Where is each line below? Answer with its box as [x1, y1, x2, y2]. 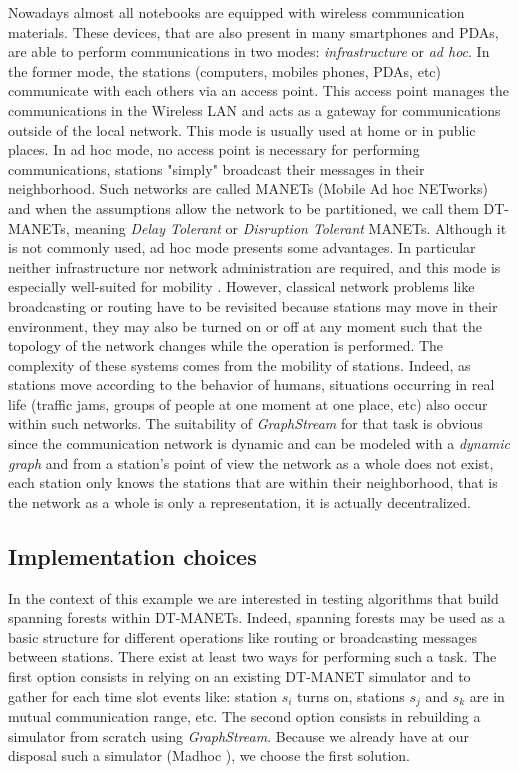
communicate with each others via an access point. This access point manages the [8, 80, 509, 101]
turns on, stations [297, 685, 405, 706]
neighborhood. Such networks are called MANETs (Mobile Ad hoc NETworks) [8, 178, 488, 199]
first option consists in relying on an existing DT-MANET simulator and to [8, 666, 471, 687]
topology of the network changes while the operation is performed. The [8, 335, 444, 356]
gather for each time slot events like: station [8, 685, 277, 706]
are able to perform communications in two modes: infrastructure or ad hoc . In [8, 41, 490, 62]
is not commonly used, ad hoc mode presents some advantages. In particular [8, 237, 476, 258]
